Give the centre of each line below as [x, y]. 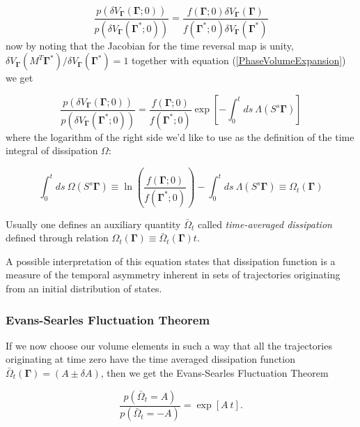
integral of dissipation [52, 150]
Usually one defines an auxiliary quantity [93, 224]
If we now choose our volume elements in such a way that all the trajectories [169, 345]
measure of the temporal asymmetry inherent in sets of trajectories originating [173, 275]
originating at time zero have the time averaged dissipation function [150, 359]
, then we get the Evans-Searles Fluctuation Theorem [214, 373]
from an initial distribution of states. [84, 288]
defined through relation [57, 238]
